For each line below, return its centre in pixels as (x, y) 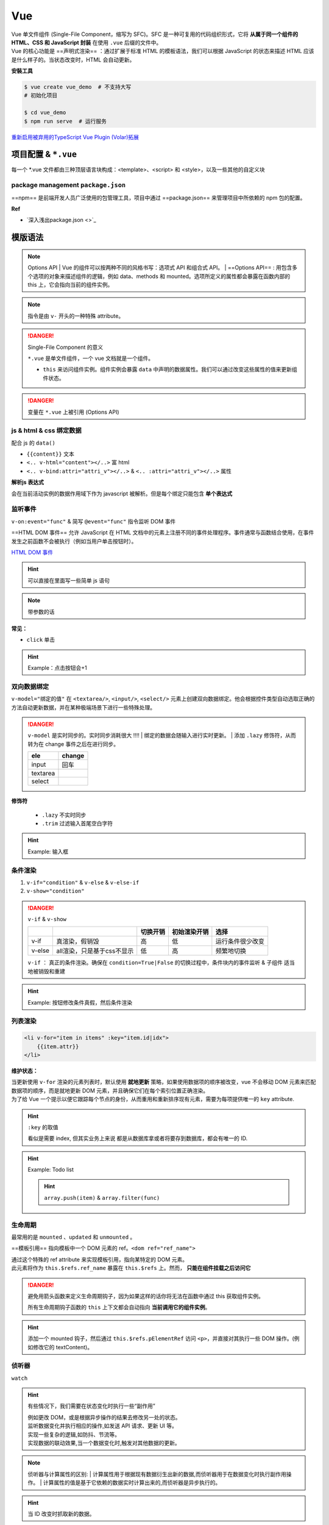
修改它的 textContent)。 (63, 1347)
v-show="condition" (55, 891)
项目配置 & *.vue (44, 155)
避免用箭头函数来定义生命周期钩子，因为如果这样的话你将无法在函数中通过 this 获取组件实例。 (146, 1296)
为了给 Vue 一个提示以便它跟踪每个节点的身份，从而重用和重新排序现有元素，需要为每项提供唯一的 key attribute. (153, 1099)
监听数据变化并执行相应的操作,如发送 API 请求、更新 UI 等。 (103, 1426)
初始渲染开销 (190, 932)
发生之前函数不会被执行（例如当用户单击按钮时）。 (74, 541)
